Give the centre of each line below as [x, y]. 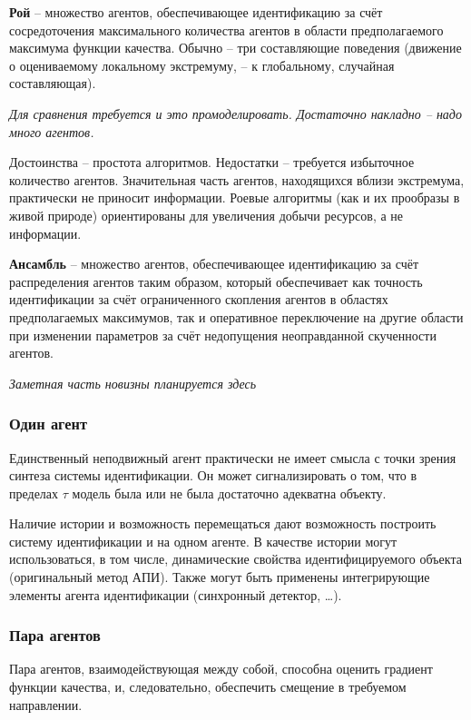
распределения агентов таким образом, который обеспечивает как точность [216, 281]
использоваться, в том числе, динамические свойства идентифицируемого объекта [235, 559]
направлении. [46, 704]
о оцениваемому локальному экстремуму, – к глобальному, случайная [202, 65]
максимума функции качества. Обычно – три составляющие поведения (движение [235, 48]
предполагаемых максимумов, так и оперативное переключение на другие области [236, 316]
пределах [34, 493]
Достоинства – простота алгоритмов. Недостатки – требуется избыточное [212, 162]
